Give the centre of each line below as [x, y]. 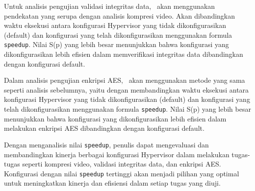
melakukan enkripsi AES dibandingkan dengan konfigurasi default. [104, 128]
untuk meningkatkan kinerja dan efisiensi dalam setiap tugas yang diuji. [112, 183]
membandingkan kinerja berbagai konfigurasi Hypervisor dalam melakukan [117, 154]
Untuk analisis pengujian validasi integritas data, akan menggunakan [110, 6]
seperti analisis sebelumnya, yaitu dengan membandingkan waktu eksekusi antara [127, 89]
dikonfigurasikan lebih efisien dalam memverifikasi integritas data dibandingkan [124, 54]
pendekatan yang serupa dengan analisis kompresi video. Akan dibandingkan [120, 15]
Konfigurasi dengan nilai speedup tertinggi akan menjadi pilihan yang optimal [122, 173]
